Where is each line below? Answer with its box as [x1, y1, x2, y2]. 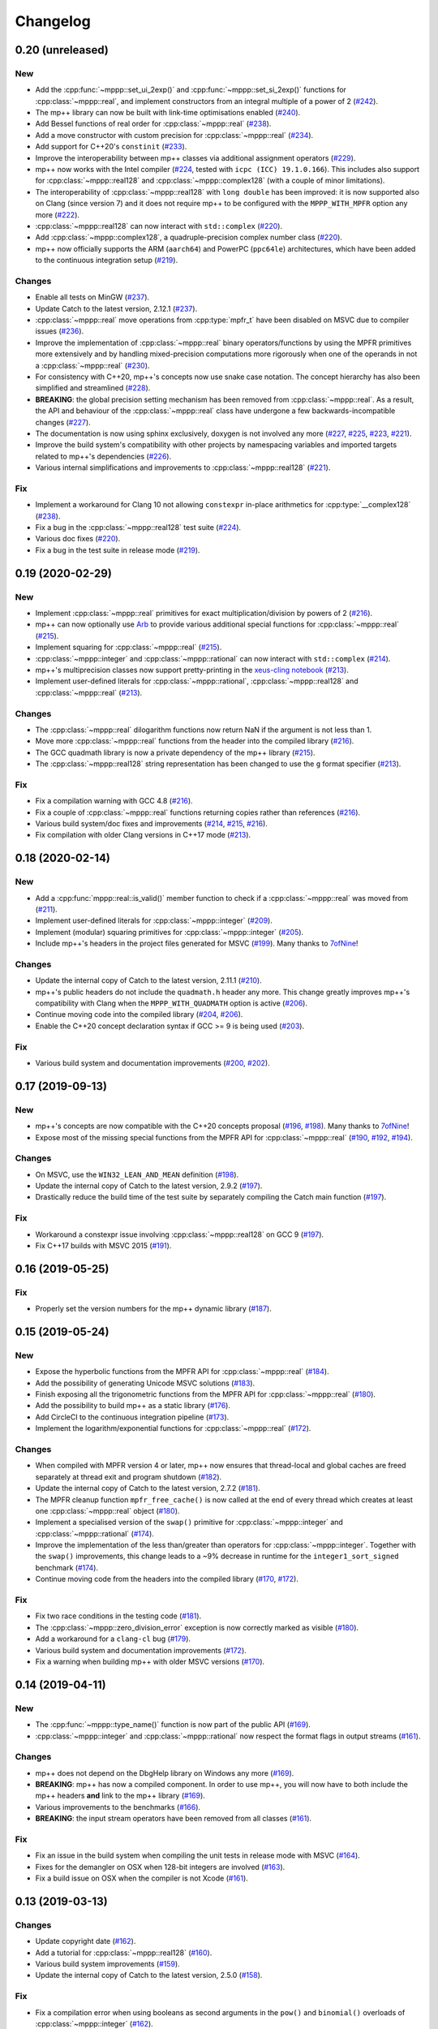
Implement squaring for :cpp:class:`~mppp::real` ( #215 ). [35, 642, 222, 653]
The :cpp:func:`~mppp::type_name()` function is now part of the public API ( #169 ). [35, 1720, 311, 1730]
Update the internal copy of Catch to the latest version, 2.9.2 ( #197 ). [35, 1181, 263, 1191]
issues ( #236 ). [35, 326, 84, 336]
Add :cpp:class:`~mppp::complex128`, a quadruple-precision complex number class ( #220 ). [35, 232, 342, 243]
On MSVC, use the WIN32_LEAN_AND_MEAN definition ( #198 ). [35, 1170, 239, 1179]
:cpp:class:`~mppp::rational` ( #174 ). [35, 1528, 154, 1538]
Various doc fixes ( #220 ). [35, 534, 121, 544]
